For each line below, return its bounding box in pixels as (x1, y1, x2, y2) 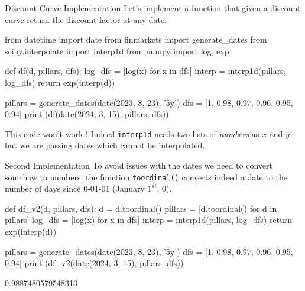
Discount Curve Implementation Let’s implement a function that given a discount (5, 2, 301, 14)
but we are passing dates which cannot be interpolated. (5, 139, 205, 151)
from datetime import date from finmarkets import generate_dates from (5, 33, 267, 46)
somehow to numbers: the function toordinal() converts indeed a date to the (5, 170, 288, 183)
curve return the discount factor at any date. (5, 13, 167, 25)
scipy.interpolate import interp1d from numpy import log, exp (5, 44, 229, 57)
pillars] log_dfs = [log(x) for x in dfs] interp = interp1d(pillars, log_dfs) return (5, 214, 293, 226)
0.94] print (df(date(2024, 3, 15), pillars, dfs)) (5, 108, 169, 120)
